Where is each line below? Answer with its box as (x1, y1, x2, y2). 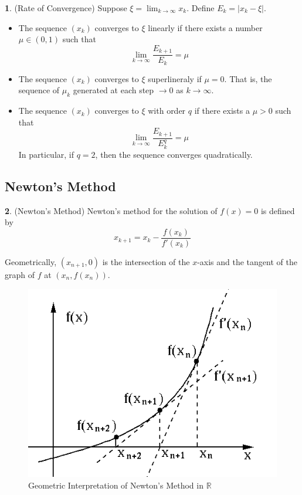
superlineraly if (148, 72, 202, 84)
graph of (5, 268, 35, 280)
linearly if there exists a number (148, 21, 263, 33)
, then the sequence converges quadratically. (95, 148, 253, 160)
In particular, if (18, 148, 74, 160)
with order (148, 104, 186, 117)
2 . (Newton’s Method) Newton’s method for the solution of (5, 204, 218, 216)
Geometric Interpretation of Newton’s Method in (28, 479, 203, 491)
